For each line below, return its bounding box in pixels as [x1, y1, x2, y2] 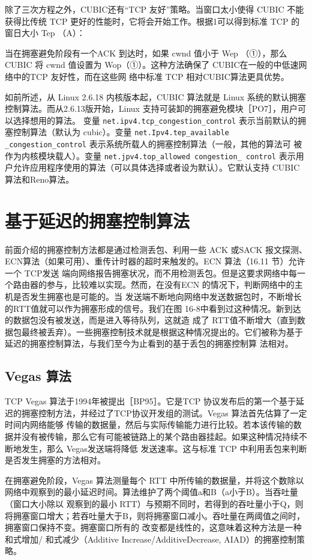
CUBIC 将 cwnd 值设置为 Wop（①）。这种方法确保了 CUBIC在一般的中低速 [5, 58, 299, 71]
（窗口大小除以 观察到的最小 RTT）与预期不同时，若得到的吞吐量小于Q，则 [5, 497, 304, 510]
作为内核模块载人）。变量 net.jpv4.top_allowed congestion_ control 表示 [5, 149, 296, 162]
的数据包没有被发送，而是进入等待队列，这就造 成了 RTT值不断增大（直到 [5, 314, 297, 326]
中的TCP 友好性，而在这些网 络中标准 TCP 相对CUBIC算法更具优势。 [13, 70, 289, 82]
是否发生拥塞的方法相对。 [5, 454, 106, 466]
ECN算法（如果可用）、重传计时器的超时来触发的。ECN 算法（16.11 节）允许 [5, 255, 305, 267]
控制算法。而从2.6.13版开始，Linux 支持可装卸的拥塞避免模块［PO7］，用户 [5, 102, 298, 115]
